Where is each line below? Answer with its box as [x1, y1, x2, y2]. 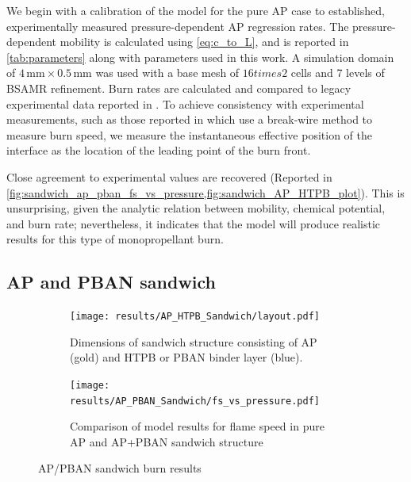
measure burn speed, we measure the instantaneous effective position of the [6, 126, 372, 143]
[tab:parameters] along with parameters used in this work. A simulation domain [6, 48, 394, 65]
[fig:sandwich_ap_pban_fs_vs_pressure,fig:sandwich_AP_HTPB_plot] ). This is [6, 184, 405, 201]
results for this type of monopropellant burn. [6, 231, 224, 247]
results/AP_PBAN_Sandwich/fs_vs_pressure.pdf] [70, 395, 320, 407]
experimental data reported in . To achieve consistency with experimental [6, 95, 364, 112]
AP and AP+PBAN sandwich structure [70, 433, 263, 449]
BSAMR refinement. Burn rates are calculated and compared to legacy [6, 79, 351, 96]
